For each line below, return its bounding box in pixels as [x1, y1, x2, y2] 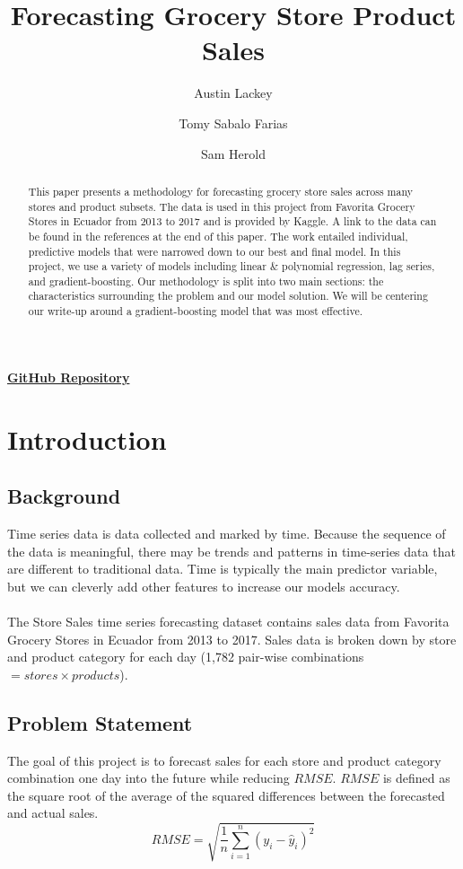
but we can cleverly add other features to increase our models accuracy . [7, 576, 400, 595]
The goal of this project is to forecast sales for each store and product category [7, 750, 441, 769]
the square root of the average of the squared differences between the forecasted [7, 786, 445, 804]
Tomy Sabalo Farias [179, 113, 288, 132]
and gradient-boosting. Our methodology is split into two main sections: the [28, 273, 384, 288]
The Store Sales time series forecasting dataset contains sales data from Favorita [7, 611, 450, 630]
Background [7, 482, 121, 510]
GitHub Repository [7, 367, 130, 386]
